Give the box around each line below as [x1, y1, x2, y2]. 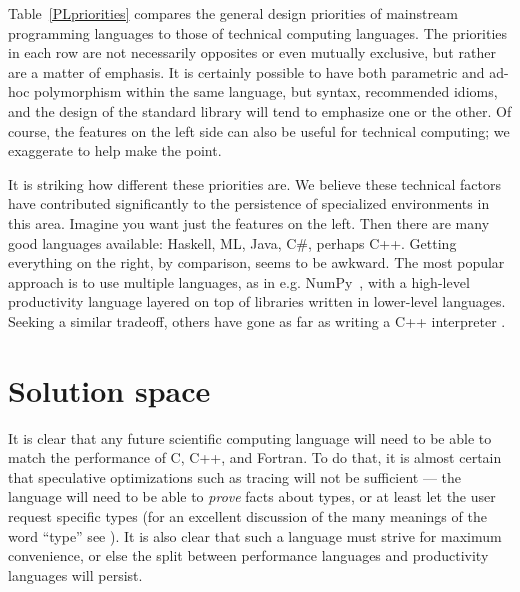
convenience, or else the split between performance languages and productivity [8, 545, 489, 566]
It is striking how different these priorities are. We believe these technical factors [8, 173, 501, 194]
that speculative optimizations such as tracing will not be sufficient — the [8, 466, 462, 487]
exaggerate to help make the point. [8, 140, 222, 161]
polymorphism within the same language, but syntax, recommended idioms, [34, 81, 498, 102]
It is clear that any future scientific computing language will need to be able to [8, 427, 492, 448]
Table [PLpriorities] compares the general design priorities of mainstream [8, 3, 458, 23]
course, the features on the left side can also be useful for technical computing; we [8, 120, 510, 141]
